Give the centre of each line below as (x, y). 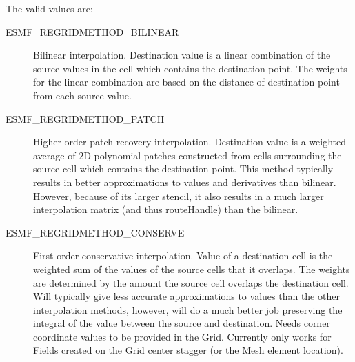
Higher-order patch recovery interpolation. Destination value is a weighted (190, 142)
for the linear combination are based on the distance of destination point (186, 82)
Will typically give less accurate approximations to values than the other (186, 296)
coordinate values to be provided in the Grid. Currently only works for (182, 336)
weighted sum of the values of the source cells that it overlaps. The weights (192, 269)
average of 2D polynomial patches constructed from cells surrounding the (187, 155)
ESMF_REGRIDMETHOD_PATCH (85, 118)
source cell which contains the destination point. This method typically (183, 169)
